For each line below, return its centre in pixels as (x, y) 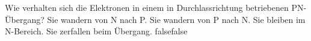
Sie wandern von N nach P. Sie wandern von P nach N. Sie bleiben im (176, 19)
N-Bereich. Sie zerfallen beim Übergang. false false (96, 31)
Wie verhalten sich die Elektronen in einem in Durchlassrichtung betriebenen (147, 7)
